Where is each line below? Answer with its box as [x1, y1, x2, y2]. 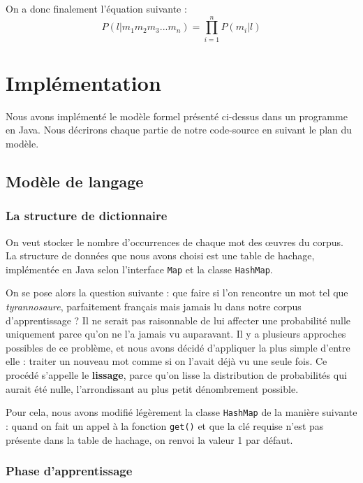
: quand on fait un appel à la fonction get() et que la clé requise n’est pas [6, 418, 324, 433]
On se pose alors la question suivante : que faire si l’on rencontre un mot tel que [6, 285, 348, 300]
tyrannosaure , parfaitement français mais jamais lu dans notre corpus [6, 299, 302, 314]
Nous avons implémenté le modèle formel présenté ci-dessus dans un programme [6, 108, 348, 123]
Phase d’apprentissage [6, 462, 133, 480]
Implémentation [6, 68, 161, 96]
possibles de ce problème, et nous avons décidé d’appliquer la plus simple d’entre [6, 340, 350, 354]
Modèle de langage [6, 171, 144, 192]
